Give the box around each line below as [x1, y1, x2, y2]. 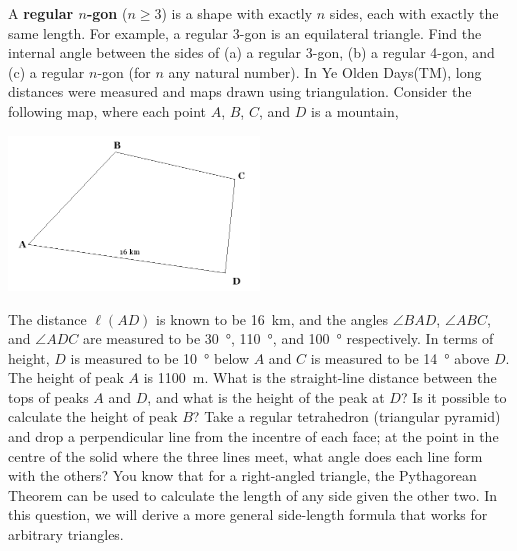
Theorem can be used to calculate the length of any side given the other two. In [8, 484, 498, 505]
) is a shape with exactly [161, 3, 313, 23]
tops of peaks [8, 386, 89, 407]
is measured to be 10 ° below [70, 347, 250, 368]
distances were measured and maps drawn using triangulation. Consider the [8, 81, 472, 102]
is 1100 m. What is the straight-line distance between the [143, 367, 497, 388]
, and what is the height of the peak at [147, 386, 385, 407]
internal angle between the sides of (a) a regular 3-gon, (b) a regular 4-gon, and [8, 42, 495, 63]
